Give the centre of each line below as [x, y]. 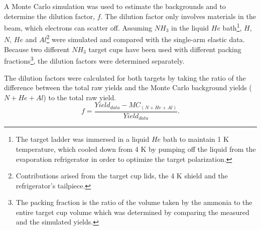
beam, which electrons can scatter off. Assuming [78, 27]
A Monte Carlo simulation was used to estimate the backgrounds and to [115, 6]
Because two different [37, 49]
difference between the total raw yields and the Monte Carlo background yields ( [128, 87]
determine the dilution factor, [49, 16]
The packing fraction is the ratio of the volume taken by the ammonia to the [134, 202]
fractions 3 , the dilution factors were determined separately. [94, 60]
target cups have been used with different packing [165, 49]
